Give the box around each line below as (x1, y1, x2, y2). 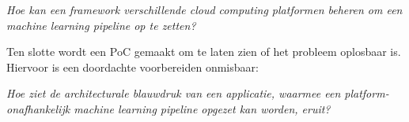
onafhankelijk (6, 100, 70, 116)
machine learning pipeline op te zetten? (6, 17, 196, 33)
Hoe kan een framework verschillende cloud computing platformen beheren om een (6, 2, 403, 17)
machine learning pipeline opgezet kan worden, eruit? (74, 100, 331, 116)
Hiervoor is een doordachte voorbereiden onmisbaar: (6, 58, 259, 75)
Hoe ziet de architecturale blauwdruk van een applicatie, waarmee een (6, 85, 341, 102)
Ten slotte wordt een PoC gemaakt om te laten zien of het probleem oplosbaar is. (6, 43, 401, 60)
